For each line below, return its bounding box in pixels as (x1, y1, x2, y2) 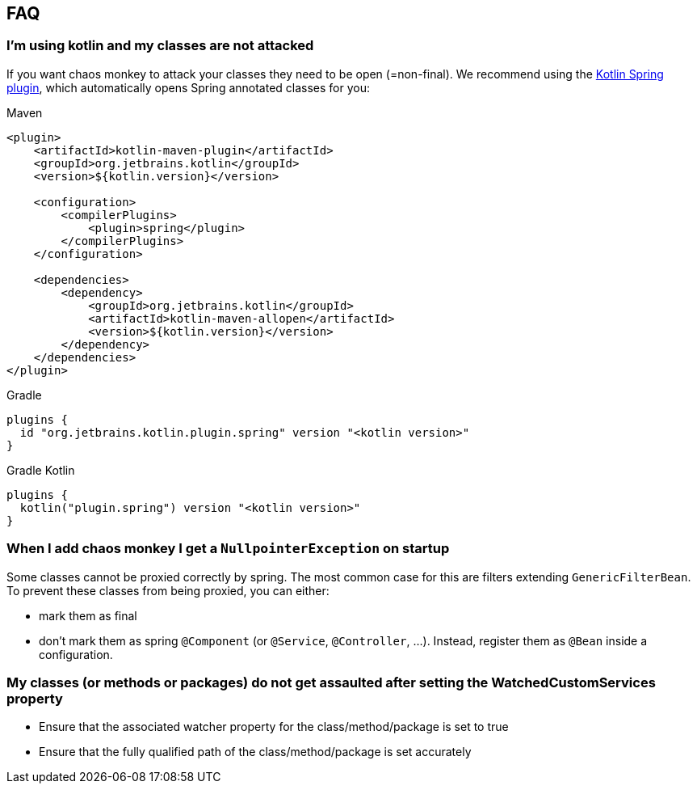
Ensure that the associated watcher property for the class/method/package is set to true (39, 720, 509, 734)
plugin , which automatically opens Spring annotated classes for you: (6, 80, 371, 95)
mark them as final (39, 608, 137, 623)
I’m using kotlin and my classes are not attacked (6, 37, 314, 54)
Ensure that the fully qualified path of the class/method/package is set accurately (39, 745, 472, 759)
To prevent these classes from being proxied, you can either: (6, 583, 330, 598)
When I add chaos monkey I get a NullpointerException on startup (6, 540, 450, 557)
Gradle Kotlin (6, 463, 75, 477)
